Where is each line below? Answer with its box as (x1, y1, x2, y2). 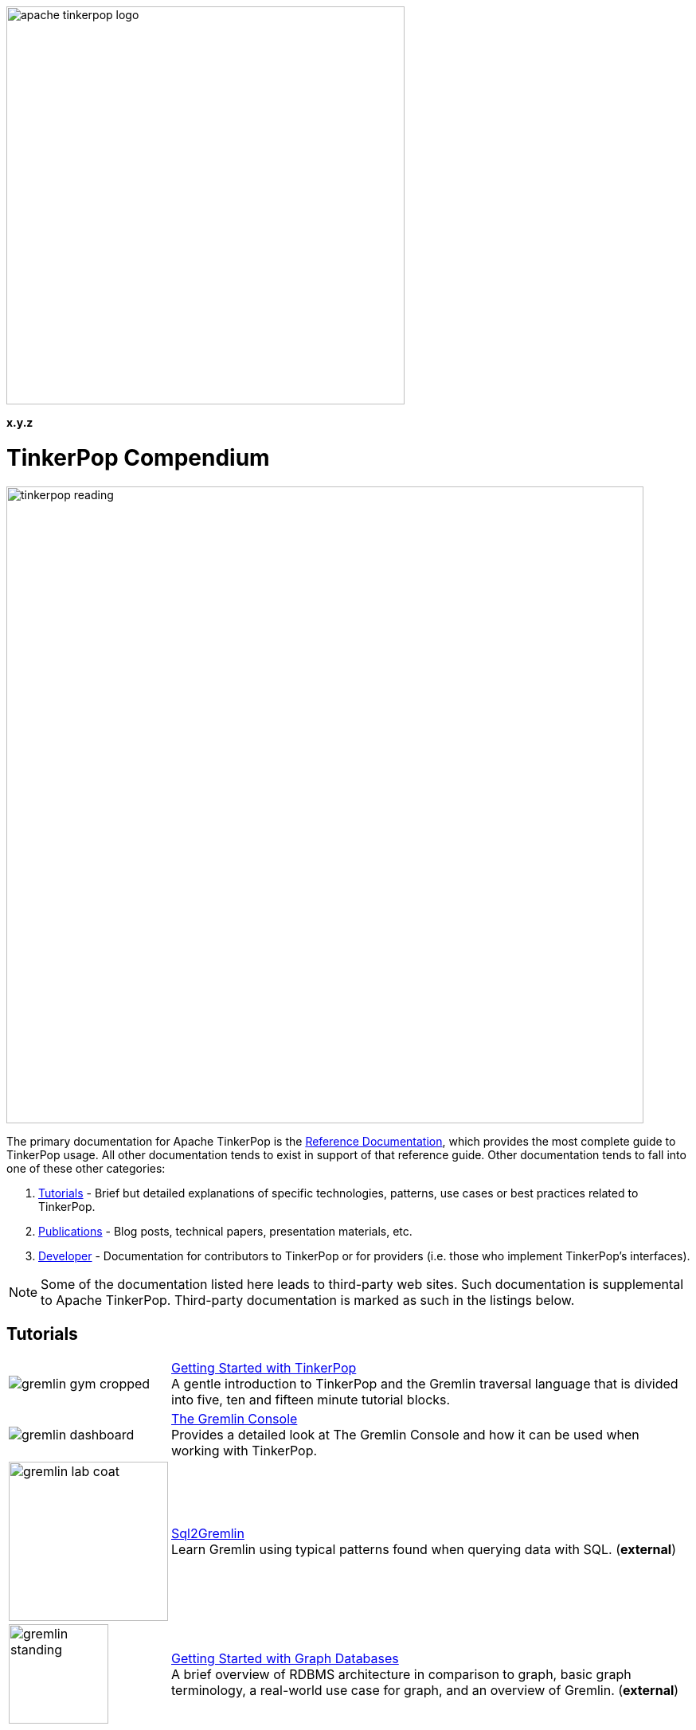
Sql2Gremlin (171, 1525, 244, 1542)
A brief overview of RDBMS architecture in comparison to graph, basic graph (171, 1666, 631, 1682)
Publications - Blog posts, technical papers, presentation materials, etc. (38, 1224, 413, 1238)
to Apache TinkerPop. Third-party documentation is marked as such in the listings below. (41, 1291, 575, 1308)
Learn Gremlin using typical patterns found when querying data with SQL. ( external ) (171, 1541, 676, 1558)
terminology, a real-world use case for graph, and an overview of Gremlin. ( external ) (171, 1681, 679, 1698)
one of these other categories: (6, 1161, 166, 1175)
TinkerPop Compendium (6, 443, 270, 471)
